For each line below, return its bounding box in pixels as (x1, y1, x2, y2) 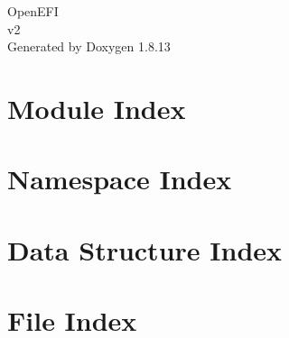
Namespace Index (7, 160, 232, 197)
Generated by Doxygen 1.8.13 (7, 37, 171, 56)
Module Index (7, 89, 186, 126)
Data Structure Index (7, 231, 283, 268)
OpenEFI (7, 2, 59, 20)
